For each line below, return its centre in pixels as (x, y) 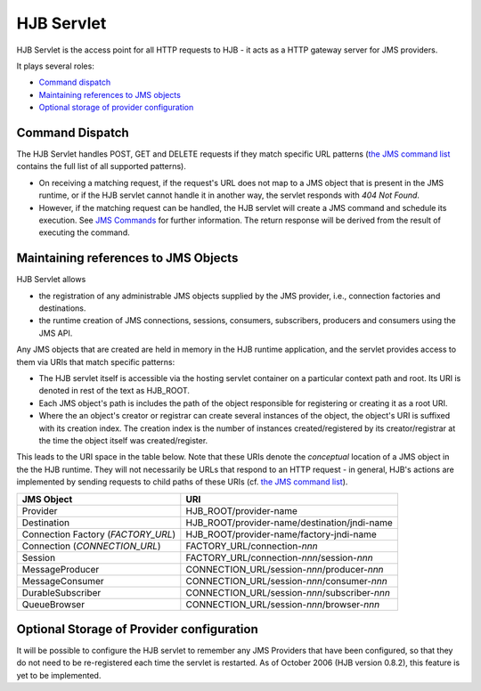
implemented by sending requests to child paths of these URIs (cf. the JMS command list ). (182, 482)
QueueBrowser (53, 604)
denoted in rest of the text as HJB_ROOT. (114, 391)
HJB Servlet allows (51, 280)
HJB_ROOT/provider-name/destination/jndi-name (289, 523)
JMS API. (56, 333)
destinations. (62, 308)
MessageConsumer (63, 581)
